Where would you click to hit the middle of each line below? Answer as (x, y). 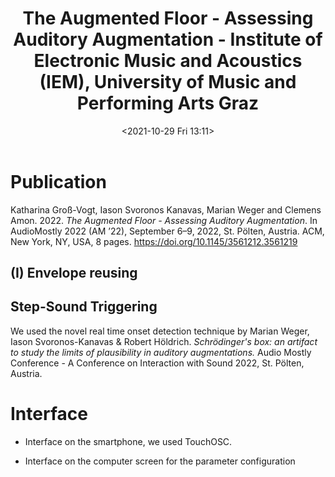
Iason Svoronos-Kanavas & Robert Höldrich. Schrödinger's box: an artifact (164, 341)
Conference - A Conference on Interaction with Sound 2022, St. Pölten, (157, 363)
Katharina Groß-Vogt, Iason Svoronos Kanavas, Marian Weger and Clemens (166, 209)
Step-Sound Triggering (84, 307)
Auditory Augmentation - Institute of (168, 39)
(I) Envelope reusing (74, 273)
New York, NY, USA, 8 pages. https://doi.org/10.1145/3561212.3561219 (154, 241)
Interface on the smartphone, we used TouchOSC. (128, 441)
